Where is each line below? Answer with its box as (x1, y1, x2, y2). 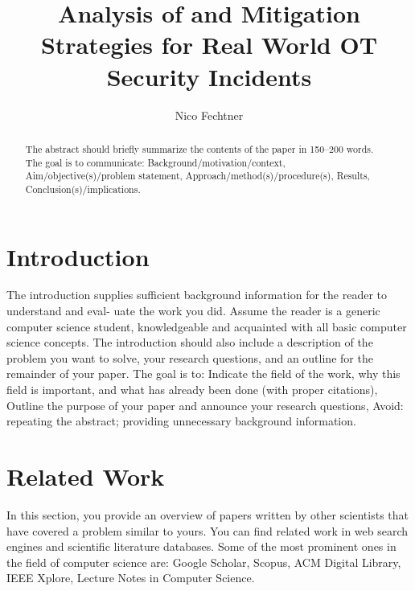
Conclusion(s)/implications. (25, 182, 141, 195)
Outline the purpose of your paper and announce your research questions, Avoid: (6, 396, 404, 413)
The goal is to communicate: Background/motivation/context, (25, 155, 286, 169)
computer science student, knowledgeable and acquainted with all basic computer (6, 318, 407, 334)
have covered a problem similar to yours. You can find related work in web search (6, 522, 409, 539)
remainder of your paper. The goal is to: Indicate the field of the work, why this (6, 365, 401, 382)
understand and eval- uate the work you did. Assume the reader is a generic (6, 302, 380, 319)
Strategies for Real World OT (40, 28, 378, 61)
